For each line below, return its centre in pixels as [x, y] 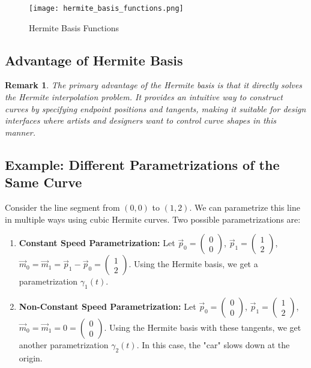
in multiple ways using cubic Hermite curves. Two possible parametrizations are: [153, 219]
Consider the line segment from [62, 207]
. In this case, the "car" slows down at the [213, 345]
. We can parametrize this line [245, 207]
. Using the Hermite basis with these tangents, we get [203, 327]
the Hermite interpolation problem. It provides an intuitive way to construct [144, 97]
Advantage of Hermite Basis [94, 60]
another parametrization [64, 345]
